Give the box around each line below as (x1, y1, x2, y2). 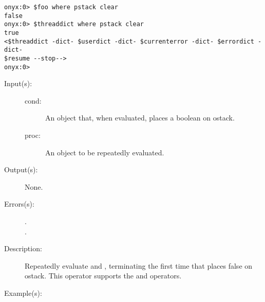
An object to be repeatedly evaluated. (45, 147, 164, 157)
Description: (4, 243, 42, 254)
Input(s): (4, 78, 32, 89)
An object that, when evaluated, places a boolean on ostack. (45, 112, 235, 123)
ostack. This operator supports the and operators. (25, 270, 182, 281)
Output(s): (4, 164, 38, 175)
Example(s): (4, 287, 42, 298)
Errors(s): (4, 198, 34, 209)
